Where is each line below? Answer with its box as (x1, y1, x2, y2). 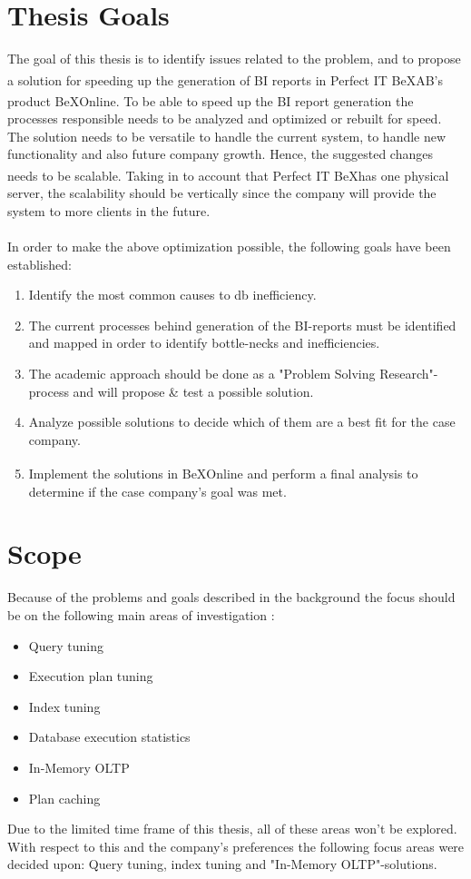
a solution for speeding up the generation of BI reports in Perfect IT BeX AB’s (7, 70, 443, 89)
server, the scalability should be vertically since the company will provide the (7, 183, 437, 202)
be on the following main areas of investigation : (7, 605, 275, 624)
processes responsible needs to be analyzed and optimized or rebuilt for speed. (7, 109, 442, 128)
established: (7, 254, 72, 273)
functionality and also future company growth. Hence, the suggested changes (7, 144, 433, 163)
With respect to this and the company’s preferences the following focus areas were (7, 836, 465, 855)
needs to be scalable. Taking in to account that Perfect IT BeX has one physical (7, 165, 449, 184)
